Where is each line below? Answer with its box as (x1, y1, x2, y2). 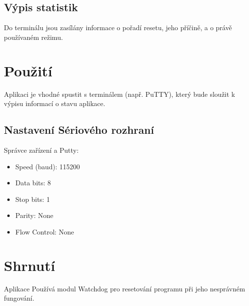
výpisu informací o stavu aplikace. (4, 98, 105, 108)
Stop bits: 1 (15, 194, 50, 204)
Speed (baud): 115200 (15, 161, 80, 171)
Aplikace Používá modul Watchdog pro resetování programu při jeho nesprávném (4, 283, 245, 293)
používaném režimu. (4, 32, 63, 42)
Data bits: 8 (15, 178, 51, 188)
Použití (4, 60, 52, 80)
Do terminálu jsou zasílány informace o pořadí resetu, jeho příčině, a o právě (4, 22, 232, 33)
